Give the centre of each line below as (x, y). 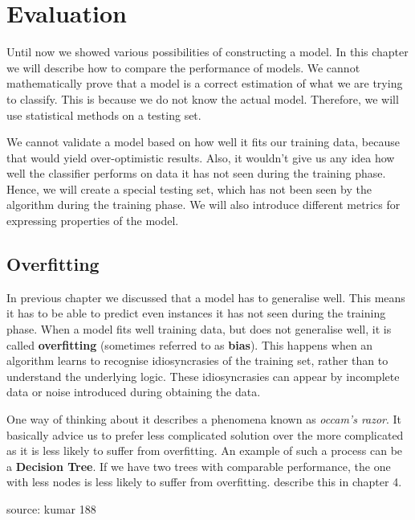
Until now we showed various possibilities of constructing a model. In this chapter (207, 52)
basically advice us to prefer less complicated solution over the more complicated (205, 434)
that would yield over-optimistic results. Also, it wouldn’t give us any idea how (201, 157)
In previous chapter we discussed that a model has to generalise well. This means (206, 297)
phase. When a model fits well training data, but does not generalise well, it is (199, 329)
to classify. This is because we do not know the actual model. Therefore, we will (203, 98)
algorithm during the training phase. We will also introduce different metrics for (203, 205)
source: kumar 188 (51, 508)
